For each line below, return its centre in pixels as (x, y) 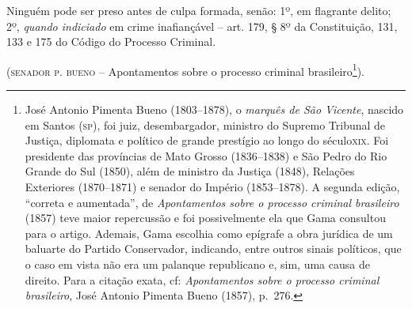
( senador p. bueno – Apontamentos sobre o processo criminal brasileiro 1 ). (186, 70)
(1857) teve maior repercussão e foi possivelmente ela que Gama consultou (205, 218)
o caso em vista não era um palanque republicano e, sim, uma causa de (197, 264)
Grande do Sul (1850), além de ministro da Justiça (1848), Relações (190, 171)
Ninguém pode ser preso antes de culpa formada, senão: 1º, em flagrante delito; (199, 10)
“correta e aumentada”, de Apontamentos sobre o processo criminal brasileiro (212, 202)
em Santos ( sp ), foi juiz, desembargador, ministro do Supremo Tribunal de (205, 124)
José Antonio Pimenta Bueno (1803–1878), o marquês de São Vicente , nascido (214, 109)
